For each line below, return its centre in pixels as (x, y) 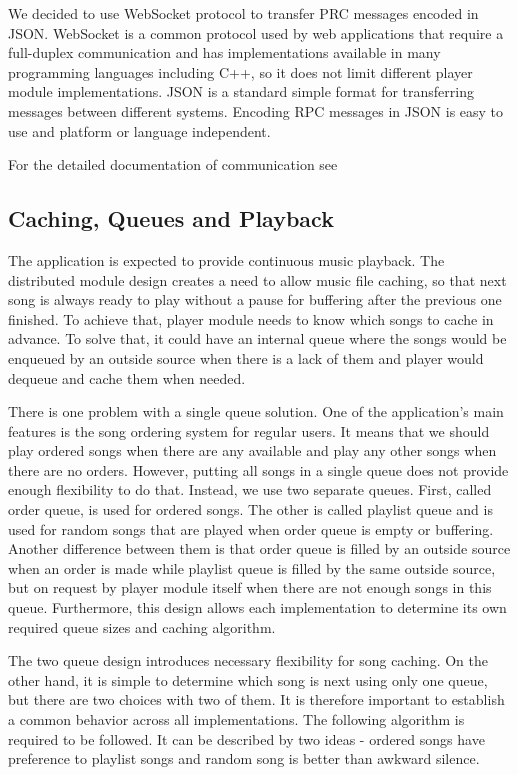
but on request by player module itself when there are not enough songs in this (250, 587)
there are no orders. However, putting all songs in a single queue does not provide (258, 469)
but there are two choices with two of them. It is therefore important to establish (256, 699)
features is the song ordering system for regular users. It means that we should (249, 430)
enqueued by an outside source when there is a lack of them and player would (246, 357)
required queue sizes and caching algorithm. (142, 626)
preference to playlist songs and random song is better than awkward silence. (244, 758)
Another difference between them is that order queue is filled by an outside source (259, 548)
